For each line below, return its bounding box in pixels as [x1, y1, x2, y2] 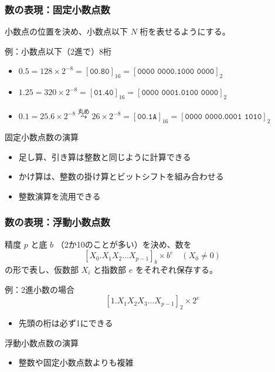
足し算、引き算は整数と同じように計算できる [18, 150, 191, 163]
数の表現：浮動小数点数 [5, 215, 110, 229]
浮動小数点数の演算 [5, 336, 79, 349]
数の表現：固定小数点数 [5, 2, 110, 16]
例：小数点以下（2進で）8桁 [5, 45, 111, 57]
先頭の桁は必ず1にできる [18, 316, 113, 329]
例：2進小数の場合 [5, 283, 74, 295]
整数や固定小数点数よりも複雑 [18, 356, 134, 368]
